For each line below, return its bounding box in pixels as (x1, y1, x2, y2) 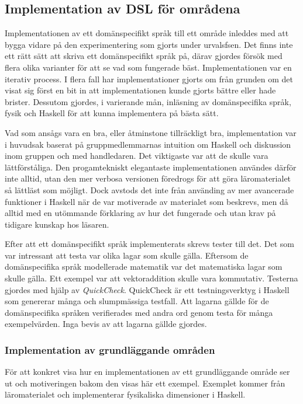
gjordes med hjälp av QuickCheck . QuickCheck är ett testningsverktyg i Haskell (5, 283, 290, 295)
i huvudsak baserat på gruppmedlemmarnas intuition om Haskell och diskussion (5, 138, 291, 150)
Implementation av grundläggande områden (5, 342, 215, 357)
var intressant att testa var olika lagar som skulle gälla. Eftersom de (5, 249, 249, 261)
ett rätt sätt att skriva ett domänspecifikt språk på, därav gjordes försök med (5, 50, 283, 62)
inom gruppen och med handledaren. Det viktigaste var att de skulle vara (5, 149, 268, 162)
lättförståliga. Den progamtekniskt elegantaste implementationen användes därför (5, 161, 297, 173)
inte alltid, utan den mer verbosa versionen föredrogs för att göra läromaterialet (5, 172, 291, 184)
